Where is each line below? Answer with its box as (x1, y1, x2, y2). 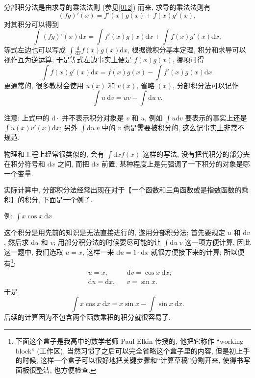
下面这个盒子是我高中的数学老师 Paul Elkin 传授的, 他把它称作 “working (15, 336, 244, 346)
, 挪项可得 (172, 54, 204, 65)
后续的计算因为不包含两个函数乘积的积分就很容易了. (4, 312, 171, 322)
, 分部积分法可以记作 (173, 80, 239, 90)
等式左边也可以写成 (4, 45, 66, 55)
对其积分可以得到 (4, 19, 59, 29)
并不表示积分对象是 (62, 113, 124, 123)
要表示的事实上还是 (185, 113, 247, 123)
